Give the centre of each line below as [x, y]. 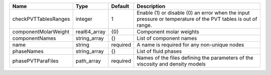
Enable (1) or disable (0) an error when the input [193, 13]
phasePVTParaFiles [35, 61]
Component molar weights [168, 32]
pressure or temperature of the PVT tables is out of [197, 19]
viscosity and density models [171, 64]
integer [84, 19]
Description [151, 6]
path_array [88, 61]
